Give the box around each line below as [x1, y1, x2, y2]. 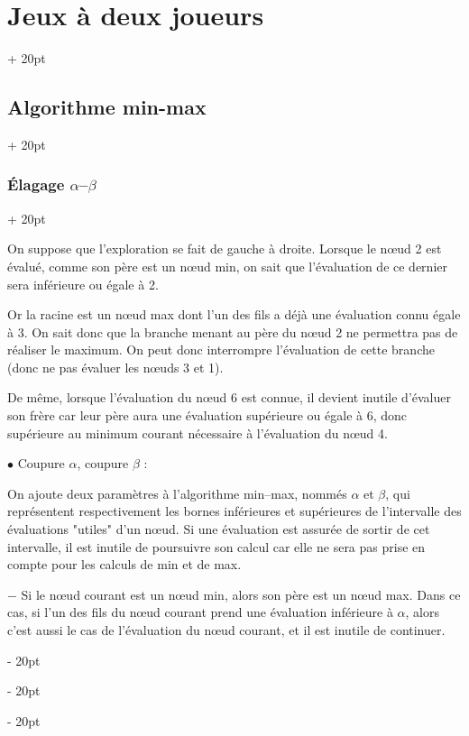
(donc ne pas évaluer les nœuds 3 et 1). [7, 357, 224, 376]
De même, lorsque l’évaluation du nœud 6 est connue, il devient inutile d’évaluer [7, 388, 451, 407]
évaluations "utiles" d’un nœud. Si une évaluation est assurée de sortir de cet [7, 520, 430, 538]
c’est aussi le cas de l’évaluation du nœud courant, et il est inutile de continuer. [7, 621, 446, 639]
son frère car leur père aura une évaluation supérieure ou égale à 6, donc [7, 406, 408, 425]
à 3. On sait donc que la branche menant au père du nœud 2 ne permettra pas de [7, 322, 458, 341]
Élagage [7, 173, 65, 196]
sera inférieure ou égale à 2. [7, 274, 159, 293]
